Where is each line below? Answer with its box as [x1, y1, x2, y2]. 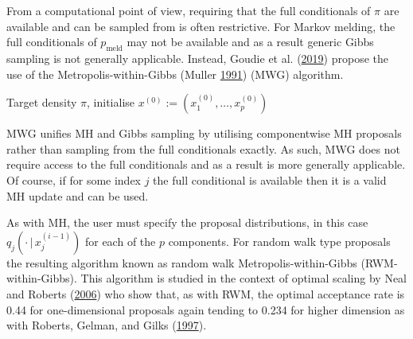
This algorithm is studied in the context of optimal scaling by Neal [80, 270, 407, 286]
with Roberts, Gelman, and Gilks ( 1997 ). [6, 317, 207, 333]
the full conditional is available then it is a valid [153, 171, 387, 188]
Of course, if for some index [6, 171, 142, 188]
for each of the [84, 232, 156, 249]
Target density [6, 94, 77, 111]
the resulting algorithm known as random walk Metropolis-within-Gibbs [6, 254, 357, 271]
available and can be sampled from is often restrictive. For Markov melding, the [6, 18, 395, 34]
